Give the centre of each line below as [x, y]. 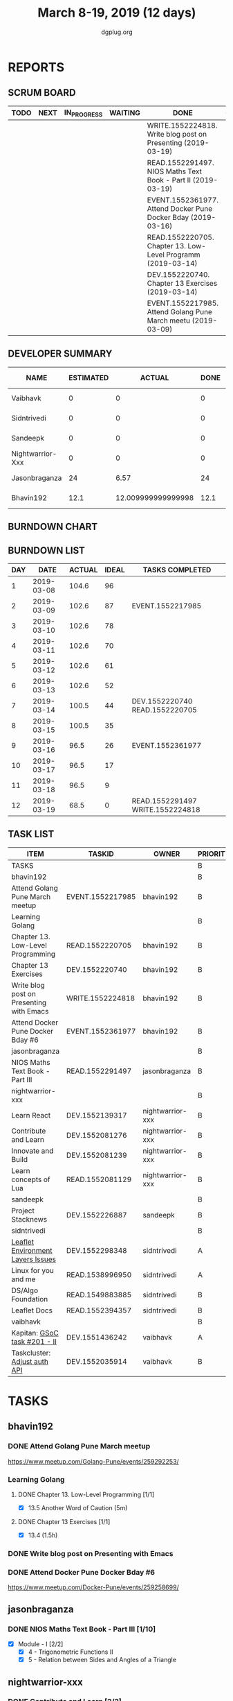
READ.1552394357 [99, 1310]
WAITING [125, 113]
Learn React [31, 1115]
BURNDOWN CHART [53, 527]
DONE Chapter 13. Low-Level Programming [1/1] [86, 1494]
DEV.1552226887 [96, 1215]
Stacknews [29, 1219]
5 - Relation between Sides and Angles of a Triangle [102, 1660]
